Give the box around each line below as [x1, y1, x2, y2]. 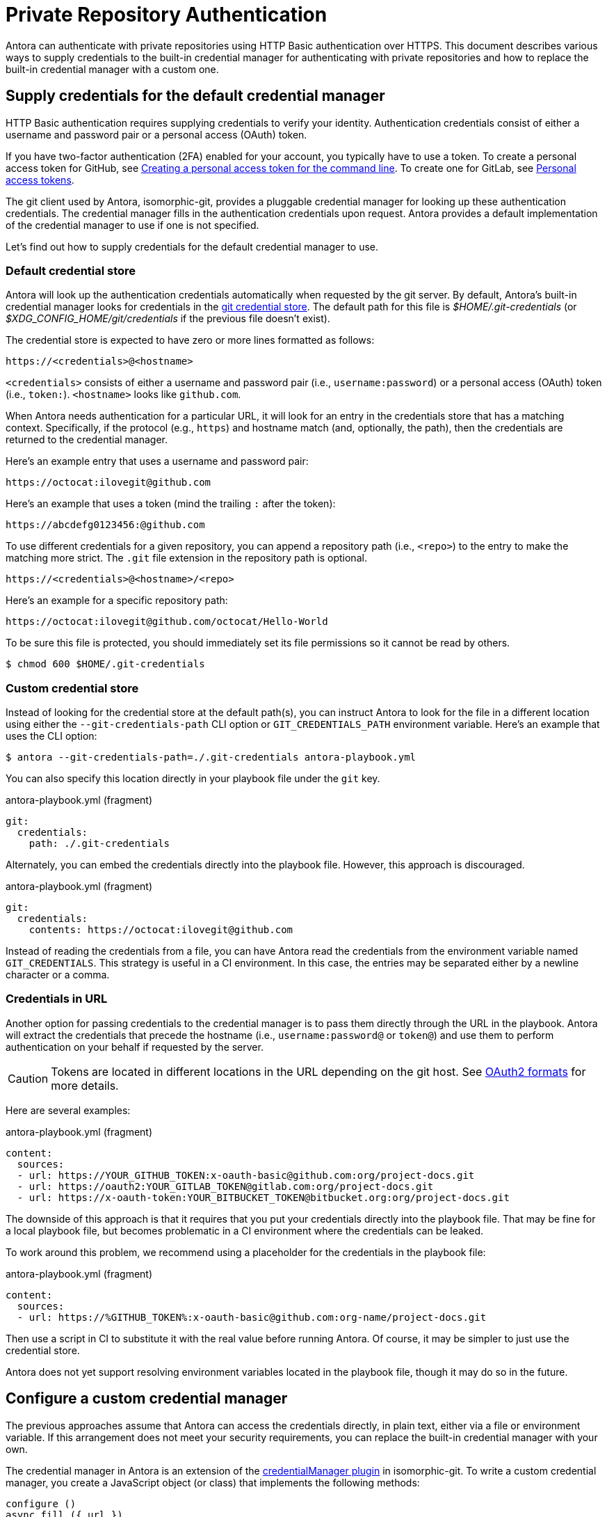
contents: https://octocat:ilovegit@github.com [29, 924, 293, 936]
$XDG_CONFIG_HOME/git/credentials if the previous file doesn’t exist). [6, 312, 330, 325]
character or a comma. [6, 969, 110, 981]
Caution [8, 1071, 49, 1086]
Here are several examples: [6, 1104, 131, 1116]
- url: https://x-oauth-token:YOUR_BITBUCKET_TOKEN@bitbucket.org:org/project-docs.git [17, 1191, 510, 1203]
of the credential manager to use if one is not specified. [6, 219, 259, 231]
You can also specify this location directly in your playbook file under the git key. [6, 772, 380, 785]
